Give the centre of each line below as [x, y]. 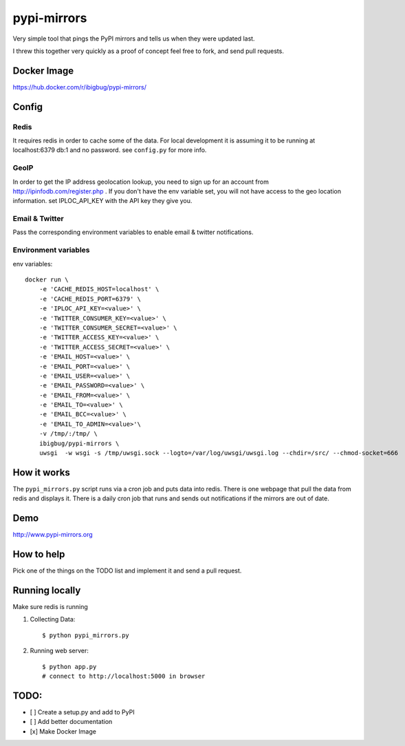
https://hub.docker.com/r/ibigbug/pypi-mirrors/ [80, 87]
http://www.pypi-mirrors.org [53, 535]
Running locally [47, 590]
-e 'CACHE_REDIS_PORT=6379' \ [90, 299]
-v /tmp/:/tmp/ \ [68, 434]
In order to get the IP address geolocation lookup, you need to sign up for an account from [141, 182]
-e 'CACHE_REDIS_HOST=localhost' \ [99, 289]
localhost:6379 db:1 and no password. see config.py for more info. [110, 150]
